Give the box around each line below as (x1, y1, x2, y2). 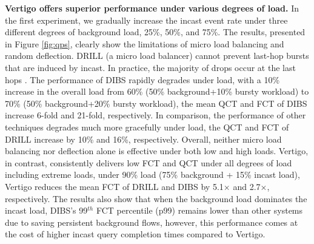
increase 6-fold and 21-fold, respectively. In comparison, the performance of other (5, 109, 306, 121)
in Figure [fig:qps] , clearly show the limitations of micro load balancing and (5, 37, 284, 50)
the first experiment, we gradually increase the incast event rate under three (5, 13, 288, 26)
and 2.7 (233, 180, 261, 192)
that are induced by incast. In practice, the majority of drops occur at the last (5, 61, 296, 73)
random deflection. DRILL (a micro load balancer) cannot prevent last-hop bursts (5, 49, 309, 62)
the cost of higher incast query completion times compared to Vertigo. (5, 228, 266, 240)
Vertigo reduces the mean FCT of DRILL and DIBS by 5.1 (5, 180, 224, 192)
